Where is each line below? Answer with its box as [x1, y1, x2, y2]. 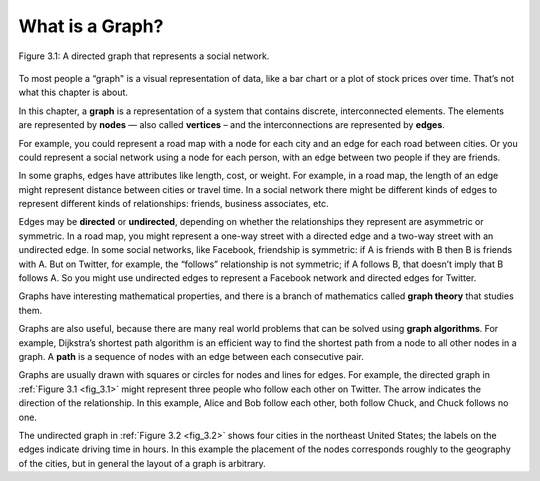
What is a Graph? [18, 15, 164, 37]
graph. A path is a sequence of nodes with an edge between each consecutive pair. [18, 350, 365, 362]
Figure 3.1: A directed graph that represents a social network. [18, 50, 270, 62]
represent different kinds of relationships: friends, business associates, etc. [18, 198, 329, 210]
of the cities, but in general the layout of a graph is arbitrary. [18, 457, 267, 469]
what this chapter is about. [18, 86, 129, 99]
